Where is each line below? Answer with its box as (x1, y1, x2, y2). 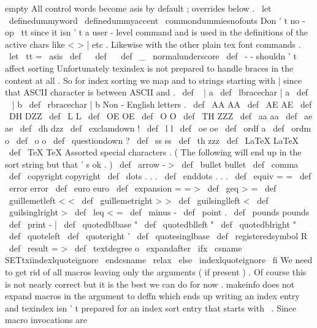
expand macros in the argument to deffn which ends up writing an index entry (5, 289, 300, 302)
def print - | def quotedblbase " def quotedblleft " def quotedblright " (9, 217, 296, 230)
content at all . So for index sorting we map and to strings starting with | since (5, 73, 302, 86)
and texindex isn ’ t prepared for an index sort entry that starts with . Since (5, 301, 297, 314)
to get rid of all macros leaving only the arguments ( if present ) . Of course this (5, 266, 307, 278)
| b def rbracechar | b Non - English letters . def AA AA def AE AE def (12, 97, 312, 110)
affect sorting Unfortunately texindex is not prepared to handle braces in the (5, 61, 294, 74)
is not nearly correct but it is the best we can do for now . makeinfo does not (5, 277, 295, 290)
